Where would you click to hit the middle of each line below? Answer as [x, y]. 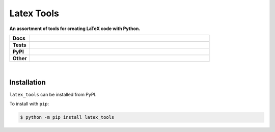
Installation [28, 82]
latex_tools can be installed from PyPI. [53, 94]
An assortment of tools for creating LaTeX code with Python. [75, 29]
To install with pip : [29, 104]
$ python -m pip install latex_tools [67, 117]
